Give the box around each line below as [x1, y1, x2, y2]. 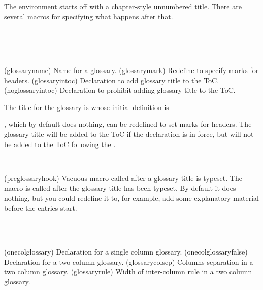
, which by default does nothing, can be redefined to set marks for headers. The [4, 119, 252, 129]
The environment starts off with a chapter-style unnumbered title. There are [4, 1, 242, 11]
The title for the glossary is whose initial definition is [4, 101, 169, 112]
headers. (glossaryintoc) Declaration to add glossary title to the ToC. [4, 75, 219, 85]
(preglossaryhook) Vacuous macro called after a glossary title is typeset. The [4, 172, 242, 183]
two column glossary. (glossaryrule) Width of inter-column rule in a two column [4, 266, 252, 277]
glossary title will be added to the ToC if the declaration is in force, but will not [4, 128, 254, 139]
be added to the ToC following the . [4, 138, 116, 149]
